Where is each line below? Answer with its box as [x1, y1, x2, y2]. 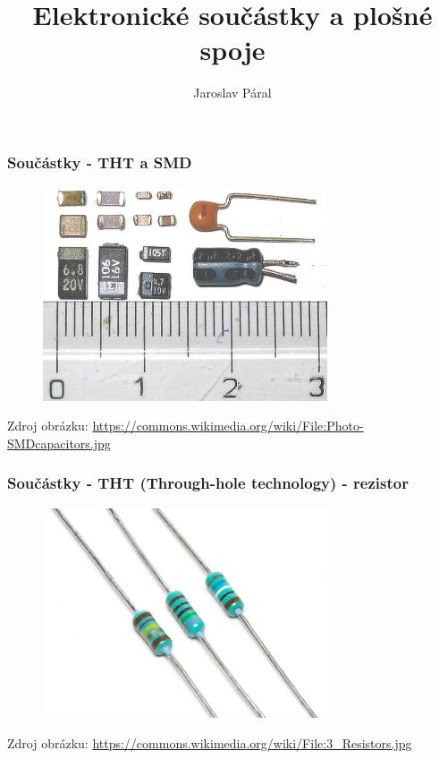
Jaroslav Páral [193, 83, 272, 102]
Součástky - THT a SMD [7, 150, 192, 173]
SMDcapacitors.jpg [7, 433, 111, 452]
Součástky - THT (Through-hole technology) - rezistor [7, 472, 409, 494]
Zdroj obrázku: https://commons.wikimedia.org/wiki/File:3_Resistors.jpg [7, 733, 412, 752]
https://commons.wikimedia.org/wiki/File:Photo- [92, 416, 364, 435]
